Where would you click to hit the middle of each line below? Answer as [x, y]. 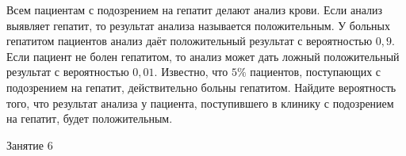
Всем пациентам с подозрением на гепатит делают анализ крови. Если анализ [195, 10]
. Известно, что [191, 72]
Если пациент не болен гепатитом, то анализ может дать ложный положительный [203, 56]
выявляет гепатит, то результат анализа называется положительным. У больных [198, 25]
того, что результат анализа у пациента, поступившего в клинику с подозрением [200, 103]
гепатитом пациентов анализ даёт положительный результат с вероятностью [190, 41]
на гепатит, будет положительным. [90, 118]
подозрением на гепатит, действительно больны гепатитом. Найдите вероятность [201, 87]
